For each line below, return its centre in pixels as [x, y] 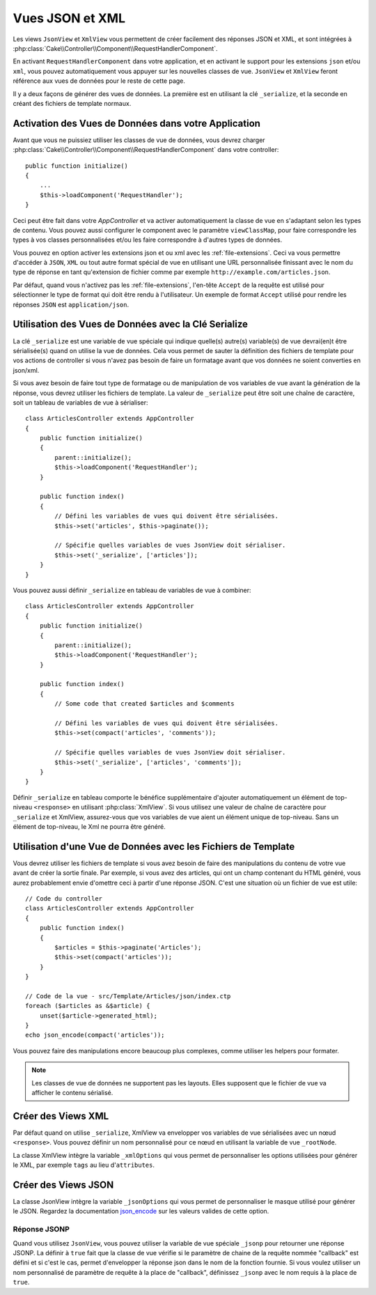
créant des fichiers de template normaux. [72, 103]
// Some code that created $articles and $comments [144, 704]
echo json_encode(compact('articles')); [95, 1035]
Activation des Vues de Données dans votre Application [137, 123]
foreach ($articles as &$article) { [88, 1006]
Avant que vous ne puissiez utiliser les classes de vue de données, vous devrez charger [139, 140]
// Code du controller [64, 899]
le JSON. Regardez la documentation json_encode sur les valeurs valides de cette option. [141, 1211]
